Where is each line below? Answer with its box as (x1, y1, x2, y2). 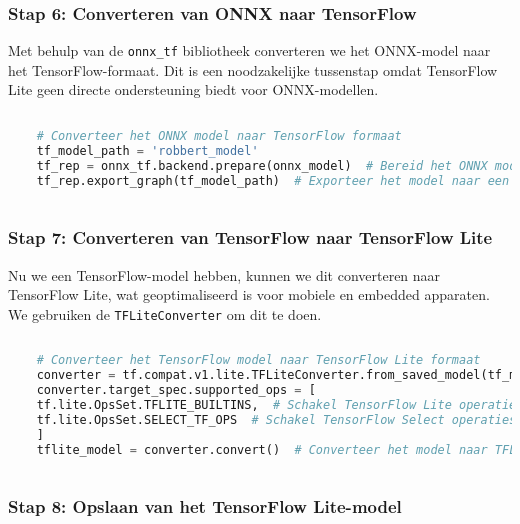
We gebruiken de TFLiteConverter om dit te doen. (8, 303, 322, 324)
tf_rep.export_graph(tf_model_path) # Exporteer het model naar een (36, 173, 510, 188)
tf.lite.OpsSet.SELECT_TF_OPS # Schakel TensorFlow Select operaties (36, 412, 517, 427)
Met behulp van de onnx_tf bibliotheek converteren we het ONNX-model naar (8, 40, 491, 61)
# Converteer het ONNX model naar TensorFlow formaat (36, 128, 402, 143)
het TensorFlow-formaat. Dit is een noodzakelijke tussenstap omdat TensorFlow (8, 59, 498, 80)
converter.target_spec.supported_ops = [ (36, 383, 316, 397)
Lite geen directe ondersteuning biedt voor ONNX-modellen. (8, 79, 379, 100)
